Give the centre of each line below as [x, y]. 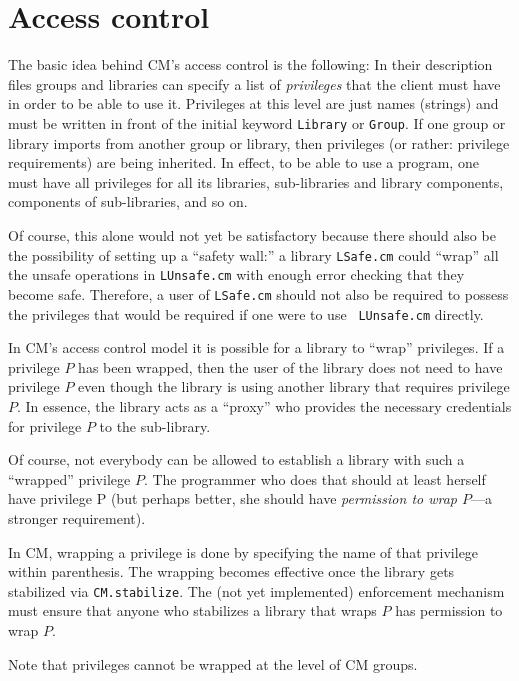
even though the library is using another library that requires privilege [294, 386]
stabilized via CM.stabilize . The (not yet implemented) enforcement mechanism [256, 590]
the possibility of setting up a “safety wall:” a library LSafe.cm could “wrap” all [253, 254]
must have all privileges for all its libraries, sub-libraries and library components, [256, 181]
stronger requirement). [77, 517]
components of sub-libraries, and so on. [128, 201]
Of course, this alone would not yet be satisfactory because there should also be [252, 234]
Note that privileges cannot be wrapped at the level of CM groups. [213, 663]
